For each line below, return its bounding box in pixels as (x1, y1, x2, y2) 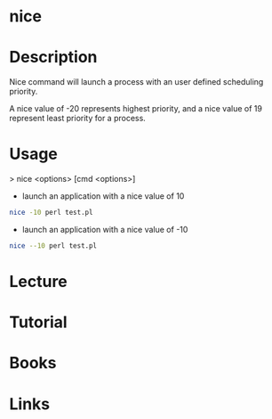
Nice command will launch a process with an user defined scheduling (9, 77, 264, 87)
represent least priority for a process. (9, 113, 147, 124)
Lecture (9, 272, 68, 292)
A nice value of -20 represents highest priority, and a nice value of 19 (9, 103, 262, 114)
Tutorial (9, 312, 68, 333)
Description (9, 47, 98, 68)
